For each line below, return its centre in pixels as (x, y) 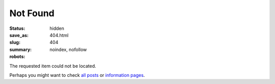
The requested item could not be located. (53, 66)
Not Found (32, 13)
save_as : (19, 35)
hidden (57, 28)
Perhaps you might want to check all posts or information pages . (77, 75)
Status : (17, 28)
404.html (59, 35)
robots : (17, 57)
